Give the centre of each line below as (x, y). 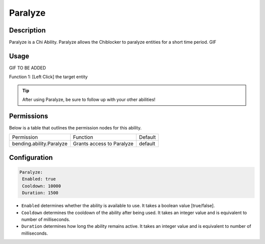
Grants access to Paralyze (103, 144)
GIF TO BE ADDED (27, 68)
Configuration (31, 157)
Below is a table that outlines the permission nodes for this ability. (75, 128)
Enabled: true (39, 179)
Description (27, 30)
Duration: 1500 (40, 193)
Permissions (29, 116)
